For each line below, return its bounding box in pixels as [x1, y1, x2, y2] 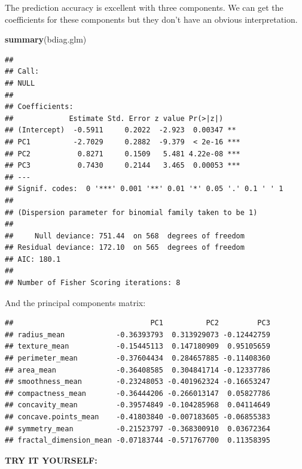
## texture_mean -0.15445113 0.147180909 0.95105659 [5, 342, 270, 351]
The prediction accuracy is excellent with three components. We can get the [5, 1, 283, 13]
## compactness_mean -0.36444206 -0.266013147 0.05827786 [5, 389, 270, 398]
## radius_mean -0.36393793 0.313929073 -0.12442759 [5, 330, 270, 339]
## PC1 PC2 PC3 [5, 319, 270, 328]
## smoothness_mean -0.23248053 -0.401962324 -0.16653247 [5, 377, 270, 386]
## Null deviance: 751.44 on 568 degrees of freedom [5, 231, 245, 240]
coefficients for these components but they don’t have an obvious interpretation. [5, 13, 298, 25]
